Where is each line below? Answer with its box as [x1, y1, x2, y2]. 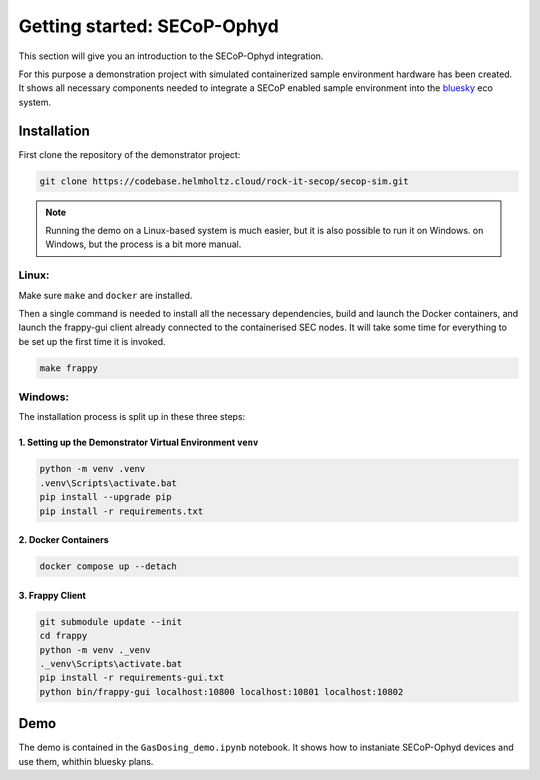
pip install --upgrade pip [39, 491, 172, 503]
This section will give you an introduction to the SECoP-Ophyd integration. [18, 50, 324, 62]
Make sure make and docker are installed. [18, 289, 193, 301]
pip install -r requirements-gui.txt [39, 672, 225, 684]
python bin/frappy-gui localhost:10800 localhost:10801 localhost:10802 [39, 686, 404, 697]
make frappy [39, 362, 99, 374]
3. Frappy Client [18, 589, 87, 601]
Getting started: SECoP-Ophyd [18, 15, 279, 37]
